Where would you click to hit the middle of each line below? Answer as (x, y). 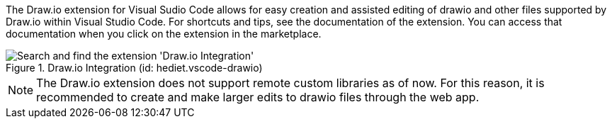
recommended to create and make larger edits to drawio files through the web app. (258, 97)
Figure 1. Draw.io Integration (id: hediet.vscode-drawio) (134, 68)
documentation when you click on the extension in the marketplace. (164, 34)
